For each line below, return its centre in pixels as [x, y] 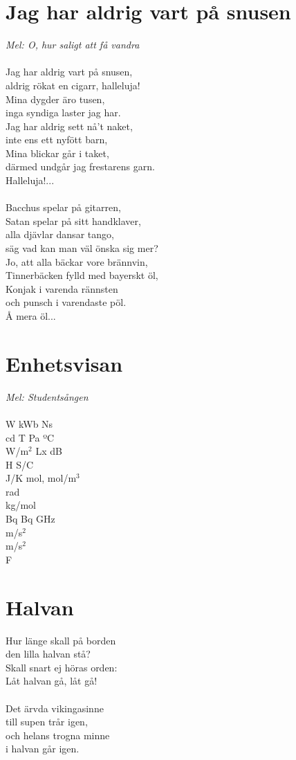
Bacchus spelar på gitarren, [63, 207]
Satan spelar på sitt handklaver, [73, 220]
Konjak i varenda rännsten [62, 288]
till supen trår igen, [47, 722]
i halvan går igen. [43, 749]
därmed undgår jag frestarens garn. [80, 166]
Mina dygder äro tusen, [55, 99]
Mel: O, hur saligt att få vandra [73, 45]
